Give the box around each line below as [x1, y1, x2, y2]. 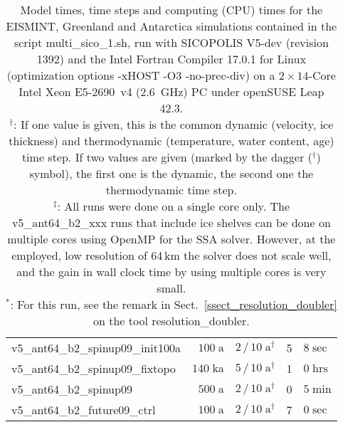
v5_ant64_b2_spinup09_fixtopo [11, 360, 176, 376]
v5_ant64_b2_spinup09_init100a [11, 339, 181, 356]
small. [157, 280, 186, 296]
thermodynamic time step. [105, 181, 237, 198]
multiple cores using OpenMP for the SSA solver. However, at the [7, 231, 336, 247]
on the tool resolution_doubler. [93, 312, 250, 329]
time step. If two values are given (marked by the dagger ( [21, 149, 312, 165]
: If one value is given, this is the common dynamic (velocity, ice [14, 116, 334, 132]
